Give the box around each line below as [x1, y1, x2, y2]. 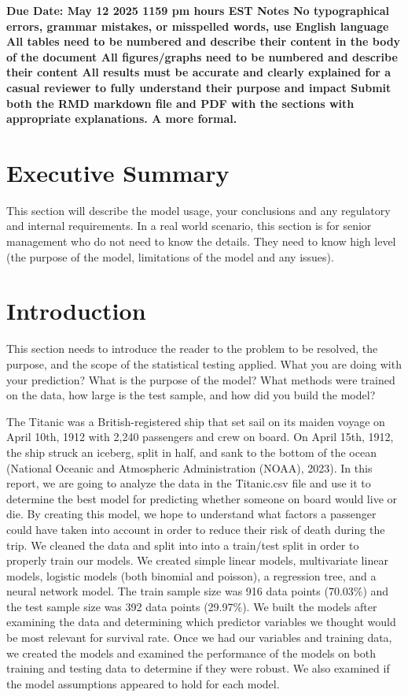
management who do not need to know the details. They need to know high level [6, 233, 396, 250]
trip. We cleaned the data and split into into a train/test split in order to [6, 536, 359, 553]
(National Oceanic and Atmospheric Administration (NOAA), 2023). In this [6, 459, 373, 476]
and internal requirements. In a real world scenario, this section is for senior [6, 217, 372, 234]
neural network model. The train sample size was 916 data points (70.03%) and [6, 583, 389, 599]
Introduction [6, 295, 146, 327]
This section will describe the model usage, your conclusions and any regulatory [6, 202, 391, 218]
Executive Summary [6, 156, 230, 188]
